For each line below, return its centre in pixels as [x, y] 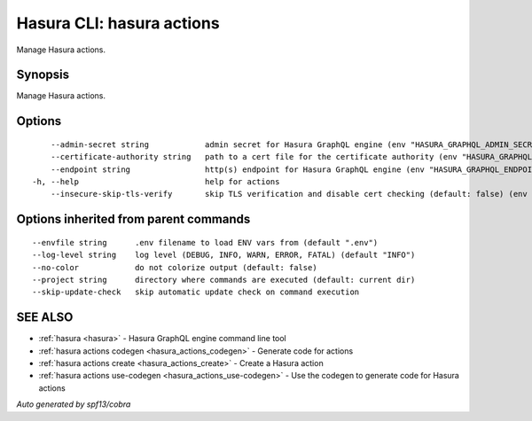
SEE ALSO [45, 318]
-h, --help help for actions [156, 182]
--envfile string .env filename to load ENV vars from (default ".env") [205, 242]
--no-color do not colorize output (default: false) [175, 267]
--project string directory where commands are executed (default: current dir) [224, 280]
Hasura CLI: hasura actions [118, 23]
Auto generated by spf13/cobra [74, 404]
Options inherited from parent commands [133, 219]
